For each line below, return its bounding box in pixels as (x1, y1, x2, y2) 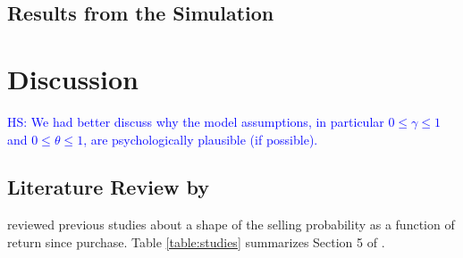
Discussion (7, 60, 139, 96)
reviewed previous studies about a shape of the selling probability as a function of (7, 215, 455, 234)
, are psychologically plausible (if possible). (83, 129, 318, 148)
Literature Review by (7, 173, 209, 201)
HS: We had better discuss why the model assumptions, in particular (7, 112, 384, 130)
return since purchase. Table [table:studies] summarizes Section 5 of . (7, 232, 385, 251)
